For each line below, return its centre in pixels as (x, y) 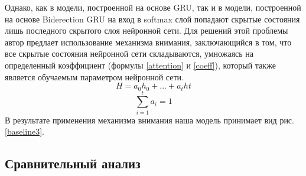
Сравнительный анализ (73, 163)
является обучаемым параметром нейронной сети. (94, 76)
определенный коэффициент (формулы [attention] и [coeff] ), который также (140, 65)
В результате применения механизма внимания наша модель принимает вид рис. (149, 120)
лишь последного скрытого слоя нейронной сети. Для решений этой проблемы (147, 30)
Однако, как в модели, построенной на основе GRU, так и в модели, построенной (153, 7)
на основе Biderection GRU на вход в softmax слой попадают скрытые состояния (152, 19)
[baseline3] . (25, 131)
